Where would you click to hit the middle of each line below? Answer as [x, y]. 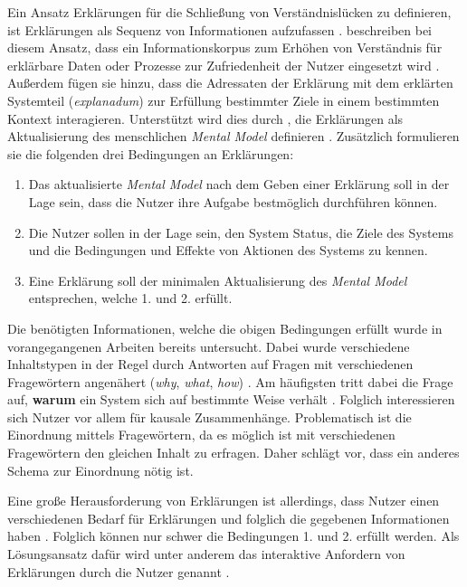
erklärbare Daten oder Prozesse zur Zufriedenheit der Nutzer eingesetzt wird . [224, 65]
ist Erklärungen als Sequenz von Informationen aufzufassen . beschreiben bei [220, 29]
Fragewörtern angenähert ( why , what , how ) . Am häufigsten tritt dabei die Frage [230, 381]
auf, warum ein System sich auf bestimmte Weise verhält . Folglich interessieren [231, 399]
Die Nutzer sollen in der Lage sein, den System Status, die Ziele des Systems [241, 232]
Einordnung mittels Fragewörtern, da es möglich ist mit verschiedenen [201, 435]
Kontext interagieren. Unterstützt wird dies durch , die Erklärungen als [205, 118]
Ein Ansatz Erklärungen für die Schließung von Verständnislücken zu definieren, [229, 12]
